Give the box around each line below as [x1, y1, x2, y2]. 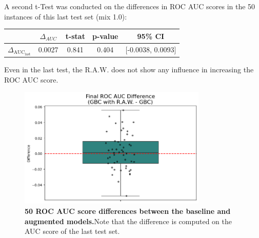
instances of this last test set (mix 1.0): [4, 11, 127, 22]
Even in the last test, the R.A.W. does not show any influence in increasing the [4, 64, 254, 75]
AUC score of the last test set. [25, 226, 120, 236]
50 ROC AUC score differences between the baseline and [25, 205, 231, 216]
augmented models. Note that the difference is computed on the [25, 215, 232, 226]
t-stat [65, 30, 85, 41]
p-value [92, 30, 118, 41]
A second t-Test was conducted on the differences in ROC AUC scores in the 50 [4, 1, 255, 11]
